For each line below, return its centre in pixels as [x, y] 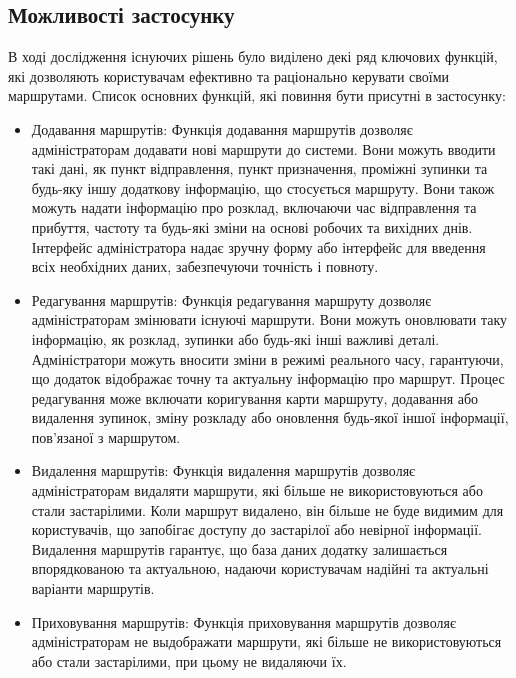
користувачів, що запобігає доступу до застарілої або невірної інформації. [256, 529]
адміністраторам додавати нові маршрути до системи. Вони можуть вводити [263, 148]
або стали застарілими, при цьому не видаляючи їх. [189, 660]
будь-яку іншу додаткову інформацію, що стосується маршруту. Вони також [263, 187]
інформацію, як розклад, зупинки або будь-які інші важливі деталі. [235, 338]
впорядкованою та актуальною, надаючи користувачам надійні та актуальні [260, 568]
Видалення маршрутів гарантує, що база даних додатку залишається [239, 548]
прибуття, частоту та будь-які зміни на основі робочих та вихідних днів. [252, 226]
